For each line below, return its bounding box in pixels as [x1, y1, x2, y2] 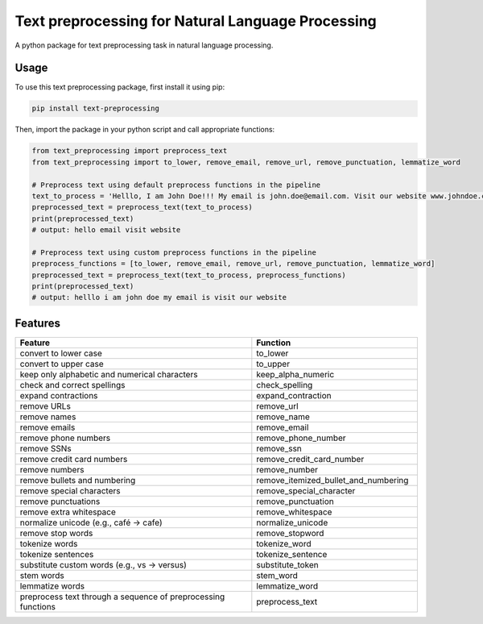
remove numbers [19, 464, 85, 475]
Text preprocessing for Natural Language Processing [14, 12, 378, 30]
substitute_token [256, 559, 320, 570]
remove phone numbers [19, 432, 111, 443]
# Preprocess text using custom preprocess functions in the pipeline [31, 248, 317, 257]
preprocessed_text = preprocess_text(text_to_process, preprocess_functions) [31, 270, 346, 280]
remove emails [19, 422, 76, 433]
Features [14, 316, 60, 330]
